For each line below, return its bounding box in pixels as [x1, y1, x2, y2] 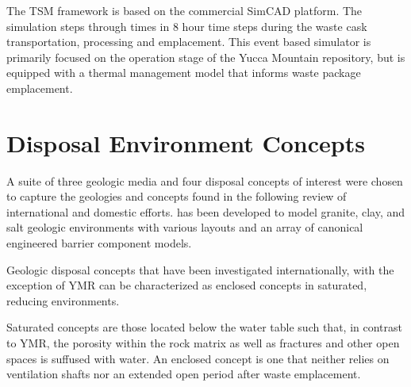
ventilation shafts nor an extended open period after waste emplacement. [6, 366, 361, 382]
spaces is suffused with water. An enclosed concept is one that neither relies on [6, 350, 390, 366]
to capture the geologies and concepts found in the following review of [6, 188, 347, 205]
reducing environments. [6, 292, 120, 308]
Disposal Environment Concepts [6, 126, 365, 159]
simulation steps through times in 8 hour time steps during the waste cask [6, 17, 367, 34]
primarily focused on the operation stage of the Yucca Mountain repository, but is [6, 48, 405, 65]
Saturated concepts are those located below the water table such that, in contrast [6, 319, 402, 335]
